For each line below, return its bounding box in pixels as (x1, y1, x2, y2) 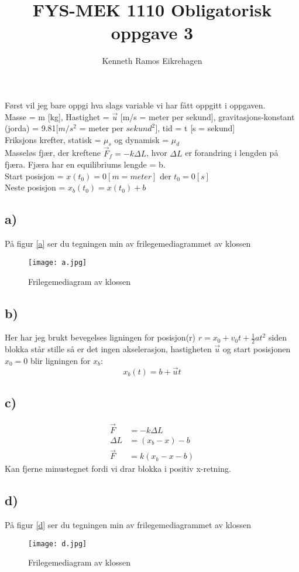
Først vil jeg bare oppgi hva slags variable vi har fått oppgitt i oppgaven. (5, 98, 266, 111)
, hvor (146, 147, 167, 159)
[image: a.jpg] (28, 258, 87, 267)
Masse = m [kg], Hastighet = (5, 110, 109, 122)
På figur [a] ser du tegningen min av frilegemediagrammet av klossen (5, 237, 251, 250)
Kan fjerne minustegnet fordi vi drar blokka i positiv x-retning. (5, 462, 231, 475)
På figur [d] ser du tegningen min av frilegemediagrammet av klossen (5, 519, 251, 531)
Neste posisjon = (5, 181, 66, 193)
